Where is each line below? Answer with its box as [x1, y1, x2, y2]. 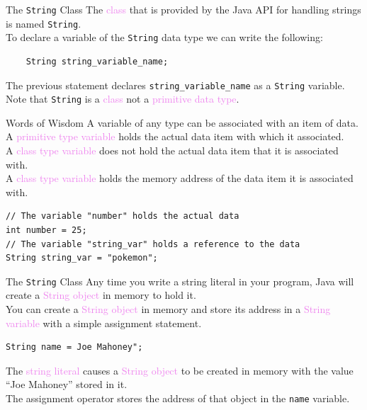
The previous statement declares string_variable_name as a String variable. [6, 77, 345, 92]
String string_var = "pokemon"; [6, 253, 158, 263]
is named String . [6, 16, 81, 30]
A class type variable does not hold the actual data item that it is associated [6, 143, 339, 158]
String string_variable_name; [26, 56, 169, 67]
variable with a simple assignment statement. [6, 315, 202, 330]
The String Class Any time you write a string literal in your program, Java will [6, 273, 354, 288]
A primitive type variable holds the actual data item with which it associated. [6, 129, 344, 144]
